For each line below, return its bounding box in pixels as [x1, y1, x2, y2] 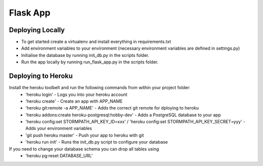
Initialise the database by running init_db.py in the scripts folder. [21, 52, 150, 58]
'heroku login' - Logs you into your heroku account [25, 92, 128, 97]
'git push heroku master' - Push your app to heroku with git [25, 132, 144, 138]
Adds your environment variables [25, 126, 92, 131]
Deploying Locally [9, 26, 65, 34]
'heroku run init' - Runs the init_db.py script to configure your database [25, 139, 168, 145]
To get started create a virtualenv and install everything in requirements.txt [21, 39, 171, 45]
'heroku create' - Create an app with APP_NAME [25, 98, 123, 104]
